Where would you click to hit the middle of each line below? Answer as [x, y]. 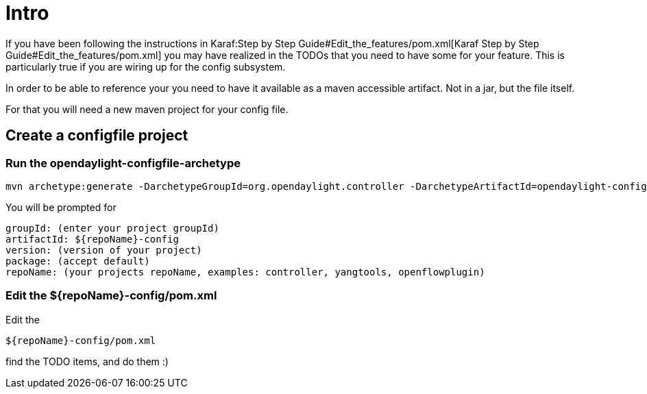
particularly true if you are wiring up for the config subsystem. [146, 66]
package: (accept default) [78, 261]
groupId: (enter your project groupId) [112, 228]
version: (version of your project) [104, 250]
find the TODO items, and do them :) [87, 361]
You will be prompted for [61, 207]
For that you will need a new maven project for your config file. [147, 109]
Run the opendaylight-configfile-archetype [123, 163]
